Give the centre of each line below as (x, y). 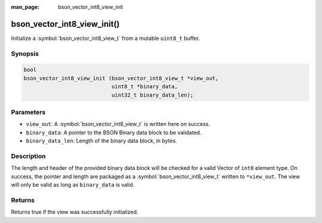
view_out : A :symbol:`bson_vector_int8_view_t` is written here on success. (118, 124)
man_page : (25, 7)
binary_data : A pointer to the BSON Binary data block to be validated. (114, 132)
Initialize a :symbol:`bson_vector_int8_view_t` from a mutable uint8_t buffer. (106, 38)
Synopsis (25, 54)
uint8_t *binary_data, (145, 87)
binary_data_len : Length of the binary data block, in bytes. (101, 141)
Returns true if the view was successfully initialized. (75, 212)
